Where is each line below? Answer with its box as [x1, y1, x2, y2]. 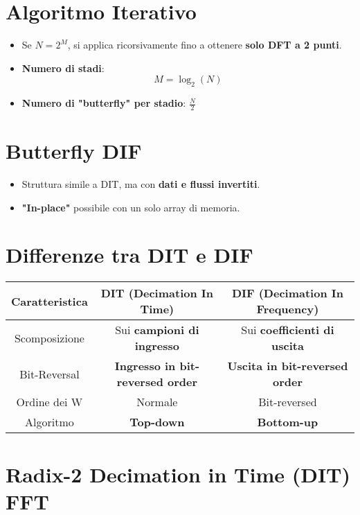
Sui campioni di [115, 322, 199, 338]
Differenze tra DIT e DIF [6, 241, 253, 269]
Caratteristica [11, 293, 88, 309]
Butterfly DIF [6, 137, 142, 165]
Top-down [129, 414, 185, 430]
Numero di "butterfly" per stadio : [21, 96, 186, 110]
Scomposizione [14, 329, 84, 346]
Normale [136, 394, 178, 410]
